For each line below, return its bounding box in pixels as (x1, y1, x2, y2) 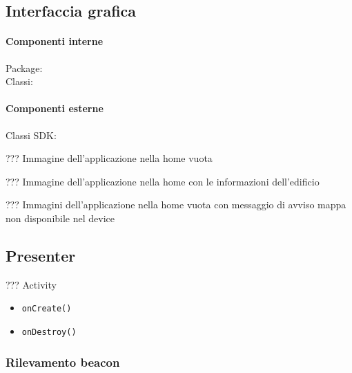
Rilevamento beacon (6, 353, 120, 370)
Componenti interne (6, 34, 104, 48)
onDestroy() (21, 327, 77, 337)
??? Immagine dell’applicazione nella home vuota (6, 151, 213, 165)
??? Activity (6, 277, 57, 291)
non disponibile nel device (6, 210, 115, 225)
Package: (6, 60, 43, 75)
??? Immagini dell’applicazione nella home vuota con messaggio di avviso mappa (6, 197, 346, 212)
